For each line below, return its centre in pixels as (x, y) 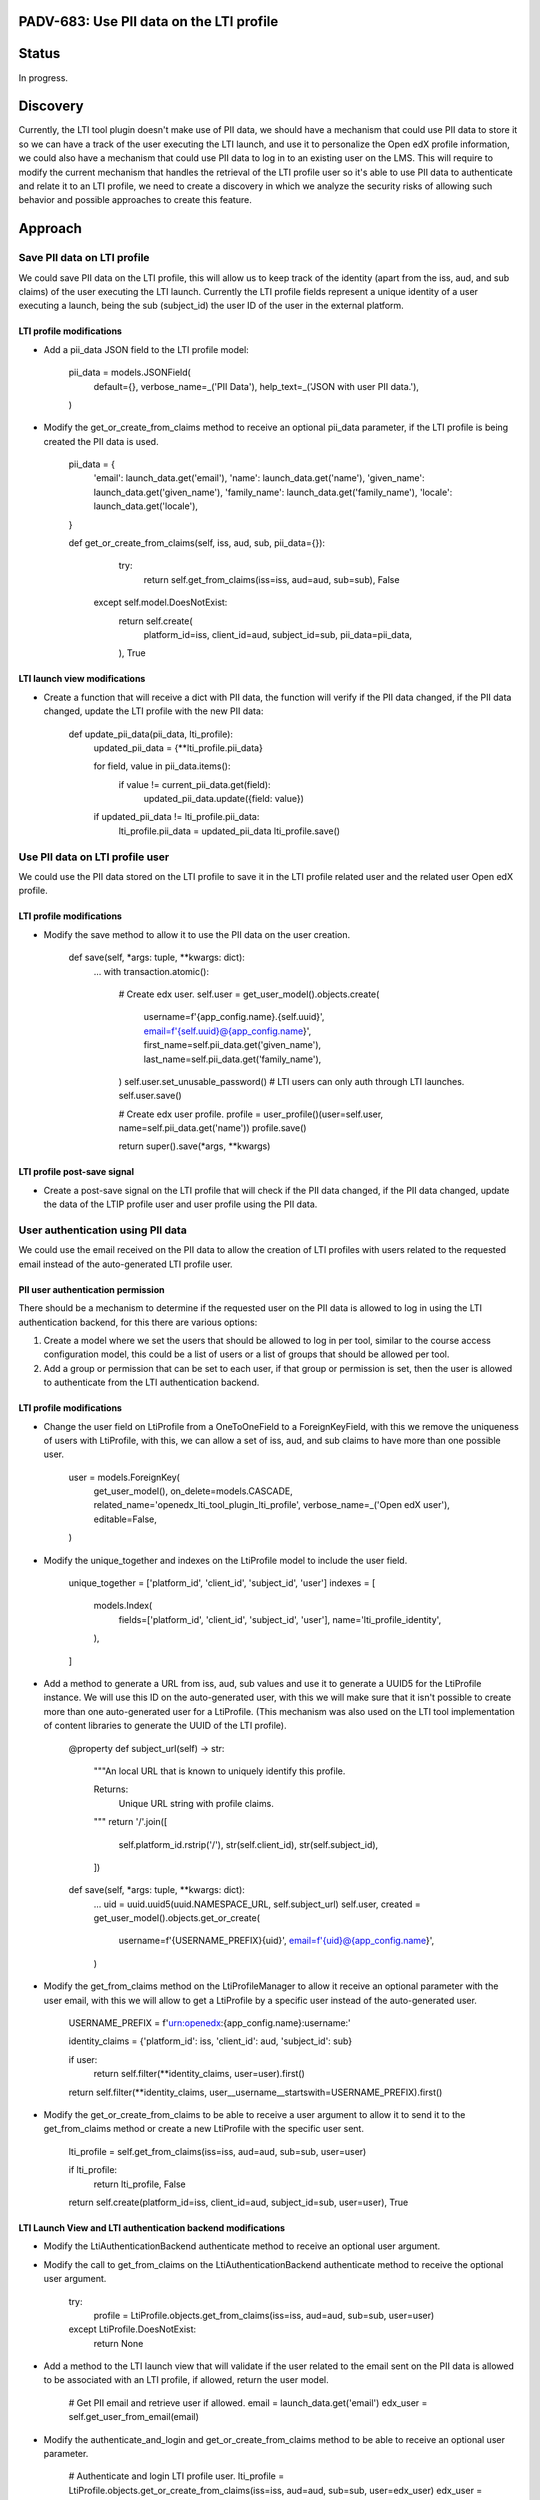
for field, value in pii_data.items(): (162, 766)
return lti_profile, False (140, 2184)
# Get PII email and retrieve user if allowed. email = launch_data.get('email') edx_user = (248, 2402)
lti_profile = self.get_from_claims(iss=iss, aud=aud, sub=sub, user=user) (217, 2151)
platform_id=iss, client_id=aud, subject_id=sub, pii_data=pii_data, (278, 634)
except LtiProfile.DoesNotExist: (132, 2329)
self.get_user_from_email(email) (134, 2417)
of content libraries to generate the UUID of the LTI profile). (165, 1726)
